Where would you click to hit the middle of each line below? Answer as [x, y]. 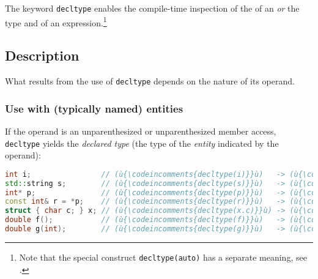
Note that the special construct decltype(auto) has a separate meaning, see [163, 257]
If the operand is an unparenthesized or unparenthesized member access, [141, 131]
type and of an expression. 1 [56, 21]
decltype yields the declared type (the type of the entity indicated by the [142, 143]
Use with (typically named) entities [94, 108]
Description [42, 55]
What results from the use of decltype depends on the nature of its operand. [150, 81]
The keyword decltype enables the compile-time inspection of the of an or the [152, 8]
